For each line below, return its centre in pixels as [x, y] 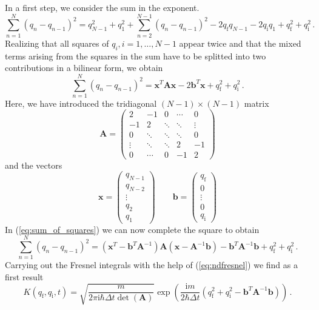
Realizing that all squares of [57, 43]
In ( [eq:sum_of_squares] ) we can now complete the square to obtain [132, 229]
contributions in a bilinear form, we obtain [84, 68]
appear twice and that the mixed [240, 43]
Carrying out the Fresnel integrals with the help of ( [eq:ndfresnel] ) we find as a [151, 265]
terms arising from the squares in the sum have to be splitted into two [136, 56]
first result [24, 276]
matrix [257, 103]
